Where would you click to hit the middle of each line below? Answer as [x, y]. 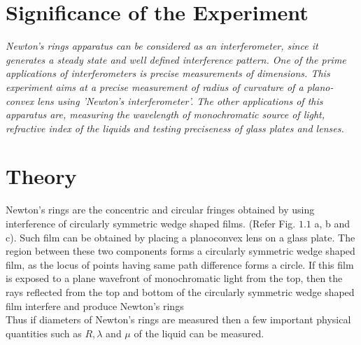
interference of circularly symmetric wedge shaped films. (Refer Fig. [151, 223]
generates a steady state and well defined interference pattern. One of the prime [176, 59]
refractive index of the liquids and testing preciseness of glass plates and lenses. [175, 128]
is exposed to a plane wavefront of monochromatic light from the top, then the [174, 278]
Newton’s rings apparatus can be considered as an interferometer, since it [162, 46]
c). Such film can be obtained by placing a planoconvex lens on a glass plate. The [180, 237]
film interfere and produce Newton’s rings [95, 305]
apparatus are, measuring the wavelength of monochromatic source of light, [165, 114]
